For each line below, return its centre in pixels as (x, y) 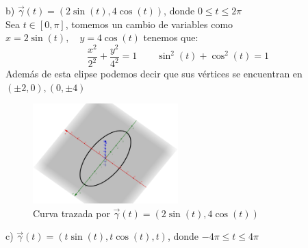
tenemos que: (171, 37)
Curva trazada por (72, 213)
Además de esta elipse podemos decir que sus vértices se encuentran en (154, 74)
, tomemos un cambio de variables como (149, 24)
